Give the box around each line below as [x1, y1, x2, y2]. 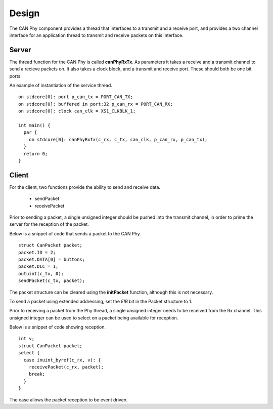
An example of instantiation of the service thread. [9, 83, 112, 89]
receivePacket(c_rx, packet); [28, 364, 104, 370]
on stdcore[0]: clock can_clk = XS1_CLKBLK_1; [18, 108, 136, 114]
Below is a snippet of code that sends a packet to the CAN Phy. [9, 230, 141, 236]
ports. [9, 73, 22, 79]
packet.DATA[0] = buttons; [18, 256, 85, 262]
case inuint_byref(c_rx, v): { [23, 357, 101, 363]
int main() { [18, 122, 51, 128]
